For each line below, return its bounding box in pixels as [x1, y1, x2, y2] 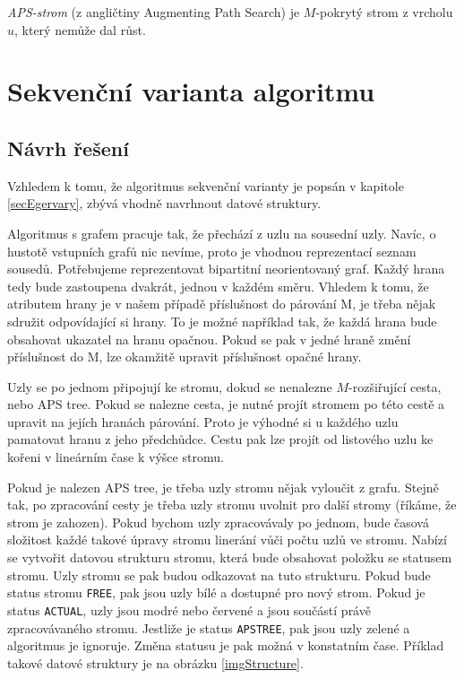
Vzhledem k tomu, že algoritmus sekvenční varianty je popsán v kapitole [7, 176, 404, 195]
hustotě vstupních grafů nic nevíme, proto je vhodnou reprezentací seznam [7, 241, 417, 260]
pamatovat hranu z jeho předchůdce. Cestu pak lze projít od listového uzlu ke [7, 430, 434, 448]
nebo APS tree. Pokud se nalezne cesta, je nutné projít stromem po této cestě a [7, 395, 445, 413]
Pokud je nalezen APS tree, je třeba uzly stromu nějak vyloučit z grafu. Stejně [7, 477, 439, 496]
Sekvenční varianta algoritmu [7, 73, 375, 109]
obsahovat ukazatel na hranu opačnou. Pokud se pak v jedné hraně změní [7, 329, 411, 348]
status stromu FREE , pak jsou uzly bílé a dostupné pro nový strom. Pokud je [7, 583, 425, 602]
